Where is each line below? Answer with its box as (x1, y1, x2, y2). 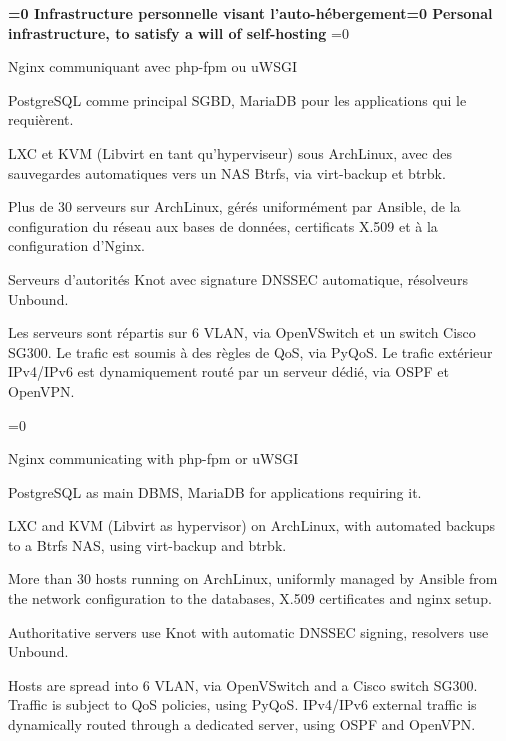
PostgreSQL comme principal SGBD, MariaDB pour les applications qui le (8, 89, 467, 110)
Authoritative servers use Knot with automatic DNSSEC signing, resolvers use (8, 621, 489, 642)
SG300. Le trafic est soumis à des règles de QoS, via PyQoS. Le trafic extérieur (8, 341, 493, 362)
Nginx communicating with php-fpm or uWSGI (8, 448, 299, 469)
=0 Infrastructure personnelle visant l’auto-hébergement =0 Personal (8, 3, 493, 23)
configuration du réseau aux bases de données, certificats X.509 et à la (8, 215, 438, 236)
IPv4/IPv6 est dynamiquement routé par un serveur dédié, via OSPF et (8, 361, 449, 382)
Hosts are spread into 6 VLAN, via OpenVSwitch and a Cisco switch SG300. (8, 674, 478, 695)
